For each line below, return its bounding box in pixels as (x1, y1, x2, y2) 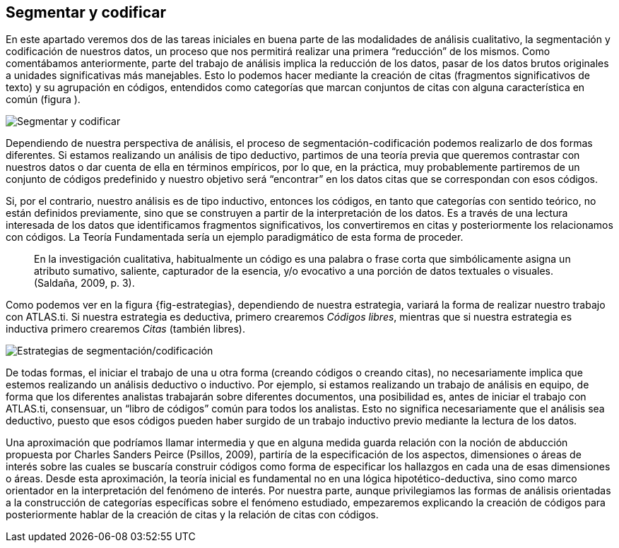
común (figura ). (6, 93, 81, 106)
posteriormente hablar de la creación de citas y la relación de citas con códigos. (6, 508, 379, 521)
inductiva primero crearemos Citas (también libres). (6, 323, 245, 335)
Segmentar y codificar (6, 4, 167, 21)
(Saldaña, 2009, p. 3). (34, 277, 135, 290)
